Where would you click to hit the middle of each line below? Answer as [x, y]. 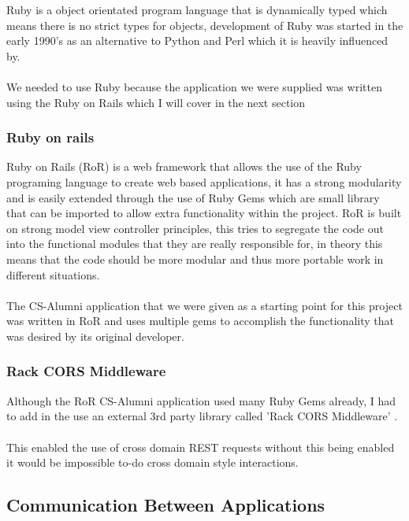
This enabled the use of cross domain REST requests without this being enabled [201, 447]
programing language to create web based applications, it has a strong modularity [204, 181]
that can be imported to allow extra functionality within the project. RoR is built [204, 213]
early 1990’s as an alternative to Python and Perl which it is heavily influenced [197, 41]
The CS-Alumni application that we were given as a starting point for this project [204, 305]
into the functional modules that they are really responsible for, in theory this [195, 244]
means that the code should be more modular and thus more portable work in [195, 259]
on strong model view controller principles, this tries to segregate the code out [195, 228]
